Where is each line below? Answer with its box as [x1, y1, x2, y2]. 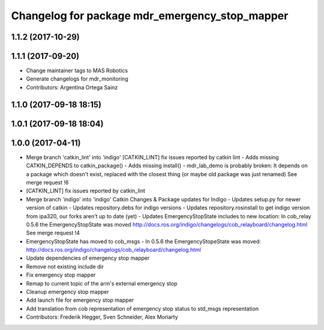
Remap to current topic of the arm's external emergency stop [26, 280, 178, 287]
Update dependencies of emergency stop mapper [26, 254, 150, 261]
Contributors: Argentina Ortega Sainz [26, 84, 118, 91]
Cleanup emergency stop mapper [26, 289, 109, 296]
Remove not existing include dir [26, 263, 104, 270]
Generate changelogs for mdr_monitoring [26, 75, 128, 82]
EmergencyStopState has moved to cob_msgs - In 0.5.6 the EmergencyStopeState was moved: [26, 237, 261, 245]
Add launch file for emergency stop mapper [26, 296, 134, 304]
